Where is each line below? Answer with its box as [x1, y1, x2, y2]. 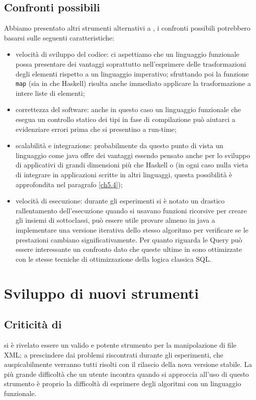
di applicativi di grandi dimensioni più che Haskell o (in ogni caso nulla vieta [15, 160, 249, 170]
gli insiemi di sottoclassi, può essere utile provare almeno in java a [15, 215, 216, 225]
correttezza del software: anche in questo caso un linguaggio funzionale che [15, 104, 241, 115]
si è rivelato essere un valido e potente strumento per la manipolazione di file [4, 339, 236, 350]
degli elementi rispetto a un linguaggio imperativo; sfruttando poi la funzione [15, 68, 249, 79]
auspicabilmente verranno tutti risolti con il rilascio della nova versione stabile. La [4, 359, 252, 369]
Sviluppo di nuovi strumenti [4, 282, 199, 303]
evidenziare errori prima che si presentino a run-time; [15, 123, 177, 134]
